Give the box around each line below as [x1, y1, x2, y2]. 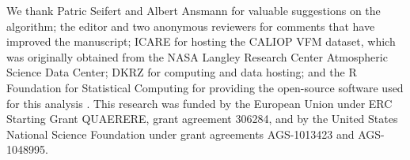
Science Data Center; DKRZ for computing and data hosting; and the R [6, 64, 357, 80]
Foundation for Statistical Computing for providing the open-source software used [6, 79, 404, 95]
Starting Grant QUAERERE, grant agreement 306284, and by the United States [6, 110, 398, 127]
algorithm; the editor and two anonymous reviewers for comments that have [6, 17, 375, 34]
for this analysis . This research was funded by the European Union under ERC [6, 95, 393, 111]
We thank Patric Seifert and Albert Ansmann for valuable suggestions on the [6, 2, 381, 18]
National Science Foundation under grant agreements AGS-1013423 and [6, 125, 355, 142]
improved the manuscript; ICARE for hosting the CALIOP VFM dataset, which [6, 33, 396, 50]
